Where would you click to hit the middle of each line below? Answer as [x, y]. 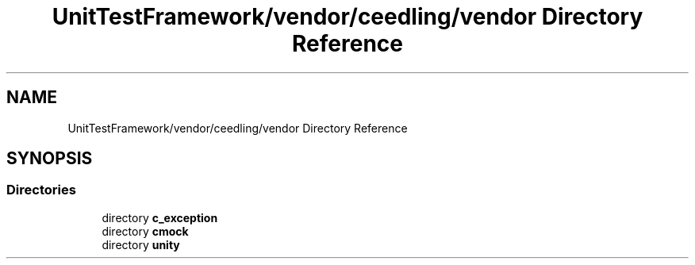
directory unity [141, 244]
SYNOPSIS [50, 159]
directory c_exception [160, 217]
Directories [41, 190]
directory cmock [145, 231]
